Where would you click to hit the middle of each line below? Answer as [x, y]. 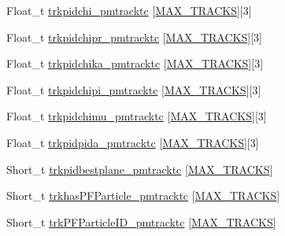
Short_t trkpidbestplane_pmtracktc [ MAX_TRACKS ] [140, 169]
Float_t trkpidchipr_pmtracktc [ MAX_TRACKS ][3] [134, 37]
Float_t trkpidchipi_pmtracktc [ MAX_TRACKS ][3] [134, 89]
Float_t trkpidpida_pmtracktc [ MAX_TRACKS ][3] [133, 142]
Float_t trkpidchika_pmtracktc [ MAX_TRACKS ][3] [135, 63]
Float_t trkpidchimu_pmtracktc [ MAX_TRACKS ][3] [137, 116]
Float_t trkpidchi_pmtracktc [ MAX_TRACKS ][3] [129, 10]
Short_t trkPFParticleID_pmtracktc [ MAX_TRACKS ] [141, 221]
